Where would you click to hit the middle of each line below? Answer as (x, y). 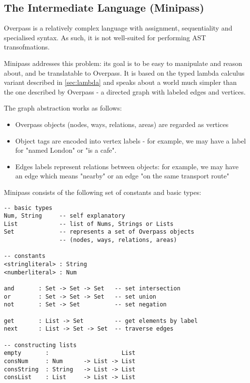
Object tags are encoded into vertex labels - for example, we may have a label (131, 140)
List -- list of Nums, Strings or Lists (89, 224)
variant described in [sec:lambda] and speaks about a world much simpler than (120, 82)
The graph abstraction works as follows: (63, 108)
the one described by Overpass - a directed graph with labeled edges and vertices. (125, 91)
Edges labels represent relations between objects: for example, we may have (127, 166)
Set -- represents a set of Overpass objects (99, 232)
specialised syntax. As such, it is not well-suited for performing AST (105, 37)
